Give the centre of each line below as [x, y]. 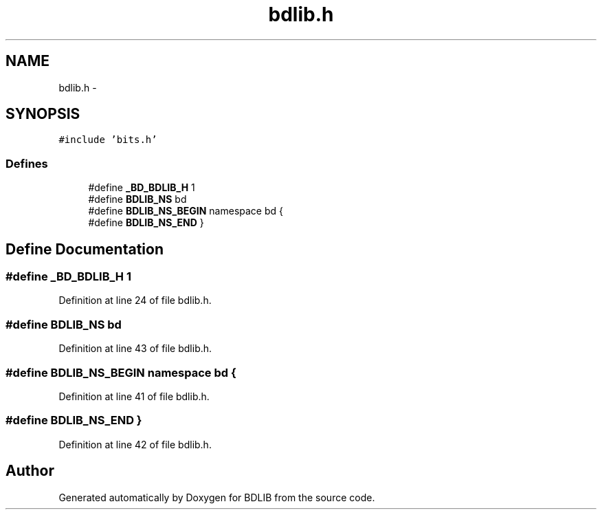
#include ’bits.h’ [108, 140]
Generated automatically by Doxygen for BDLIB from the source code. [217, 497]
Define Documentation [85, 249]
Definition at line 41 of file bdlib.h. [134, 396]
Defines [27, 163]
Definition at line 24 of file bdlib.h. [135, 300]
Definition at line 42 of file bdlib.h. [135, 444]
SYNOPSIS [43, 114]
